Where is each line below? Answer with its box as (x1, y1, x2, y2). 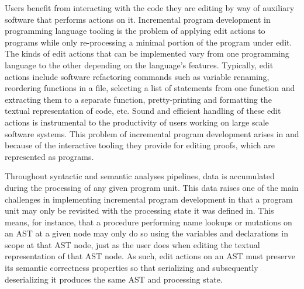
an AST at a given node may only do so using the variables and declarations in (5, 227, 288, 239)
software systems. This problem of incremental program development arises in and (5, 127, 299, 140)
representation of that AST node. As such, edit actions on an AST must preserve (5, 250, 295, 262)
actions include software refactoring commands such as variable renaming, (5, 70, 270, 82)
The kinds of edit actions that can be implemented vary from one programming (5, 47, 289, 60)
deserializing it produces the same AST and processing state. (5, 273, 223, 285)
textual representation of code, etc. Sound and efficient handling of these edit (5, 105, 281, 117)
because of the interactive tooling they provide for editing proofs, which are (5, 139, 275, 151)
